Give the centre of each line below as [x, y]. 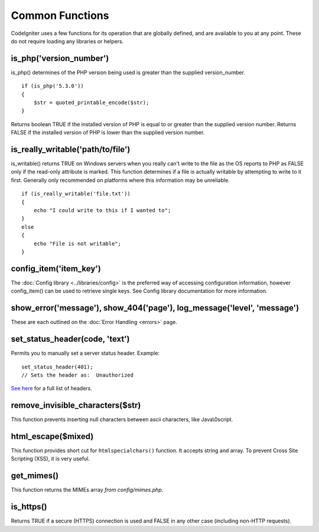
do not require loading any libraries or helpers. [67, 41]
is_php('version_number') [60, 58]
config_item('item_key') [56, 269]
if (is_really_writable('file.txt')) [76, 194]
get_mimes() [35, 476]
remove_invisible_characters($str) [76, 406]
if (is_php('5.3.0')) [53, 86]
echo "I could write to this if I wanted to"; [102, 211]
